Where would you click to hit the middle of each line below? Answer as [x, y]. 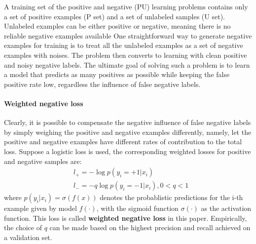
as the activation [226, 208]
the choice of [23, 227]
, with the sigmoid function [137, 208]
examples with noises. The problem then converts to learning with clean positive [126, 55]
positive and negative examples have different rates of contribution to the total [123, 142]
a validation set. [28, 237]
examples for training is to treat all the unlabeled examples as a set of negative [124, 45]
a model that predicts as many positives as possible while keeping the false [117, 74]
